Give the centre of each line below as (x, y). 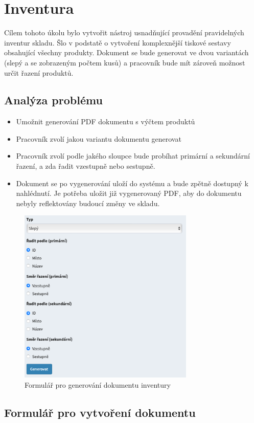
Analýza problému (53, 100)
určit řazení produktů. (39, 72)
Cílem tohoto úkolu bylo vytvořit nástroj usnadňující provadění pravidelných (124, 32)
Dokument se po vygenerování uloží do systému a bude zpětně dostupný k (132, 183)
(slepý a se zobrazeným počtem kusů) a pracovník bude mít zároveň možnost (125, 62)
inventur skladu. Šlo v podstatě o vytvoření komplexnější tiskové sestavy (118, 42)
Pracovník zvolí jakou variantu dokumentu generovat (99, 138)
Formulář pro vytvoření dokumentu (100, 413)
